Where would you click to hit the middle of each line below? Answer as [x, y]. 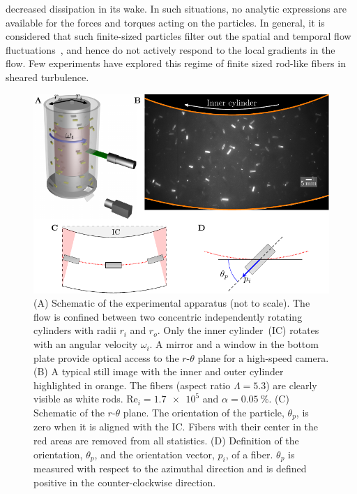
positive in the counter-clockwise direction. [125, 482]
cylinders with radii [75, 330]
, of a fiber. [249, 454]
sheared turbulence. [47, 77]
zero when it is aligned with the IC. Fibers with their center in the [176, 427]
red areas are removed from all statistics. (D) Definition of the [166, 441]
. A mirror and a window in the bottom [234, 344]
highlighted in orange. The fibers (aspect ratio [132, 385]
